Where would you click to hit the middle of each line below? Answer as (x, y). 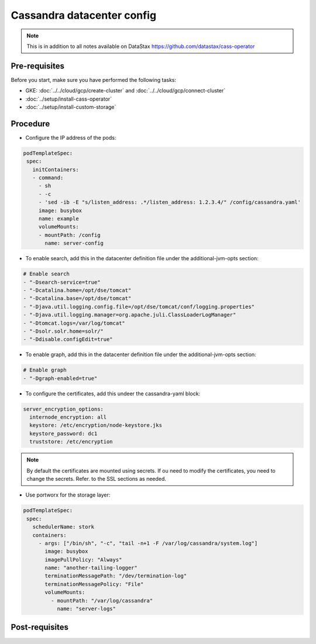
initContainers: (56, 169)
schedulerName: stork (63, 527)
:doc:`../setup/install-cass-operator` (69, 99)
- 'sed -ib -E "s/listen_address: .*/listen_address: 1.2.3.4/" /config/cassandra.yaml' (170, 202)
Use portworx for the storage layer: (68, 495)
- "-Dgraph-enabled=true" (60, 378)
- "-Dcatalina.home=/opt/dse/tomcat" (77, 290)
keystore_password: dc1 (63, 433)
